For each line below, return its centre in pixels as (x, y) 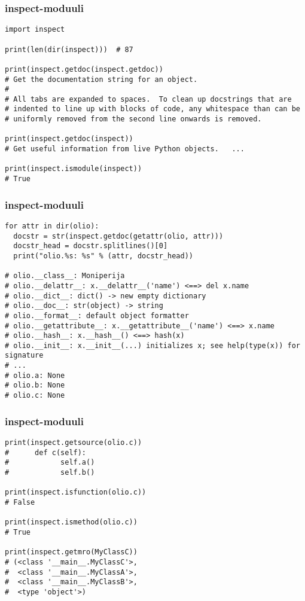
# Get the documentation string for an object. (101, 79)
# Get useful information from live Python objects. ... (125, 149)
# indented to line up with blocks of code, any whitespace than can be (152, 109)
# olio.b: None (35, 385)
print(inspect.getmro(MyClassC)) (71, 552)
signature (24, 356)
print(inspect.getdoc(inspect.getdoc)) (84, 69)
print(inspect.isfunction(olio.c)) (76, 492)
